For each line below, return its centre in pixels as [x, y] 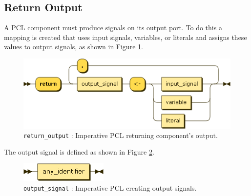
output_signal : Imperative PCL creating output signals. [110, 188]
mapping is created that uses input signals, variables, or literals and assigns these [125, 37]
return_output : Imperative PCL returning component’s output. [121, 135]
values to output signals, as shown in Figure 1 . [73, 47]
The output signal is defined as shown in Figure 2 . [79, 151]
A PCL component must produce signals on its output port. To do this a [113, 28]
